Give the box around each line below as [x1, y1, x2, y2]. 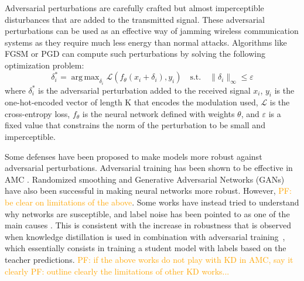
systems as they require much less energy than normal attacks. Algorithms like [5, 36, 287, 48]
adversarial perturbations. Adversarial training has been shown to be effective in [5, 162, 293, 174]
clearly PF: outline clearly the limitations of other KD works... [5, 265, 230, 277]
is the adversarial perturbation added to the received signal [38, 84, 251, 96]
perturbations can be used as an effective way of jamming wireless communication [5, 25, 299, 37]
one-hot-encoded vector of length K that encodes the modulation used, [5, 96, 258, 108]
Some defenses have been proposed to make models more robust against [5, 150, 262, 162]
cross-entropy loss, [5, 107, 70, 119]
